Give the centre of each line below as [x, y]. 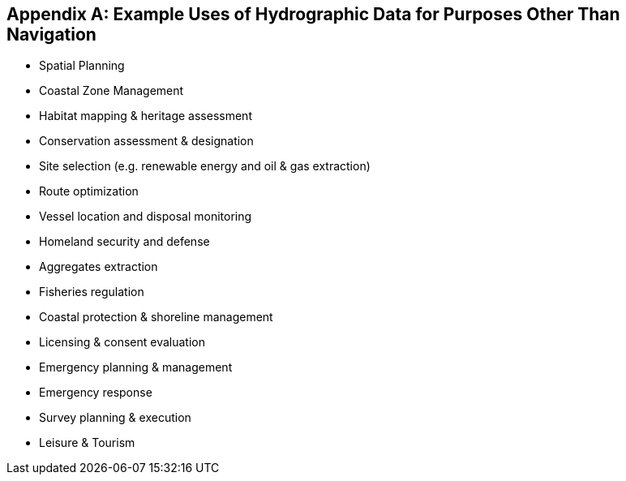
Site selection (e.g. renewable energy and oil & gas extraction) [205, 166]
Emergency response [96, 393]
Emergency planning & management [136, 367]
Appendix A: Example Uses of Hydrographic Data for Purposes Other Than [313, 14]
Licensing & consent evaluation [122, 342]
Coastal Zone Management [111, 91]
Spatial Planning [82, 66]
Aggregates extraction [99, 267]
